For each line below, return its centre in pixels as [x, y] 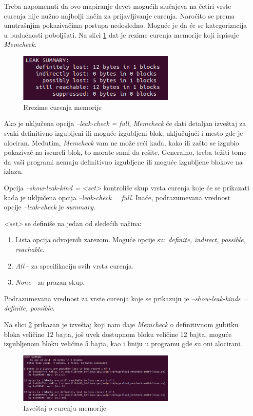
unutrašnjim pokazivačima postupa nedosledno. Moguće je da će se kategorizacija [126, 25]
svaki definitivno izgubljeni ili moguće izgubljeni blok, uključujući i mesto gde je [124, 133]
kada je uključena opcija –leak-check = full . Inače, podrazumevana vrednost [117, 197]
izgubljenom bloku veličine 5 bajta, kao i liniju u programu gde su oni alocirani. [123, 343]
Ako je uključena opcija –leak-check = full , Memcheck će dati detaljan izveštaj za [125, 123]
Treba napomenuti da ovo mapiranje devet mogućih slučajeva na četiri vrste [117, 6]
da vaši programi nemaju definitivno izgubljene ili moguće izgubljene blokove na [123, 161]
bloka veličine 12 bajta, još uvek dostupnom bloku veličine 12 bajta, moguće [118, 334]
